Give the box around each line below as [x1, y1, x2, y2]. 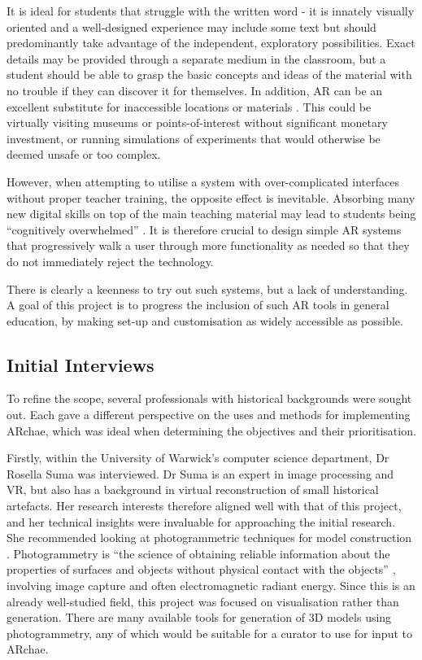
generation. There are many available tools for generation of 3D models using [7, 609, 392, 626]
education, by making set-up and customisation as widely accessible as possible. [7, 312, 403, 329]
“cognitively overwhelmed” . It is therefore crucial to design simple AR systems [7, 221, 402, 238]
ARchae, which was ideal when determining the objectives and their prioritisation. [7, 422, 416, 439]
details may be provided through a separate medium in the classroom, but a [7, 50, 386, 67]
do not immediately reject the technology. [7, 252, 214, 269]
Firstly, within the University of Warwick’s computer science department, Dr [7, 449, 389, 466]
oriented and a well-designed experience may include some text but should [7, 18, 376, 35]
